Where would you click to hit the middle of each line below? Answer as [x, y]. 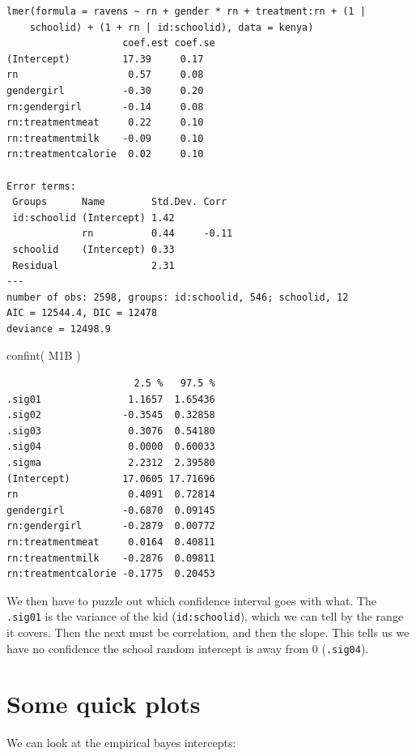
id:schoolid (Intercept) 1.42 [93, 218]
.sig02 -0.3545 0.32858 [111, 415]
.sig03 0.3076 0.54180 [111, 431]
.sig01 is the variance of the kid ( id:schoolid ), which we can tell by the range [205, 616]
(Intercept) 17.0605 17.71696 [111, 478]
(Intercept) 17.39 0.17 [105, 59]
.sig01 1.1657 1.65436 [111, 399]
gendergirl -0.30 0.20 [105, 90]
